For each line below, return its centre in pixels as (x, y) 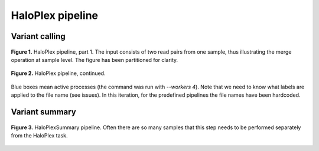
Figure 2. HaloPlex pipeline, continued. (58, 73)
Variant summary (43, 112)
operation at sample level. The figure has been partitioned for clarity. (95, 60)
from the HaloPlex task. (39, 135)
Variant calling (38, 36)
